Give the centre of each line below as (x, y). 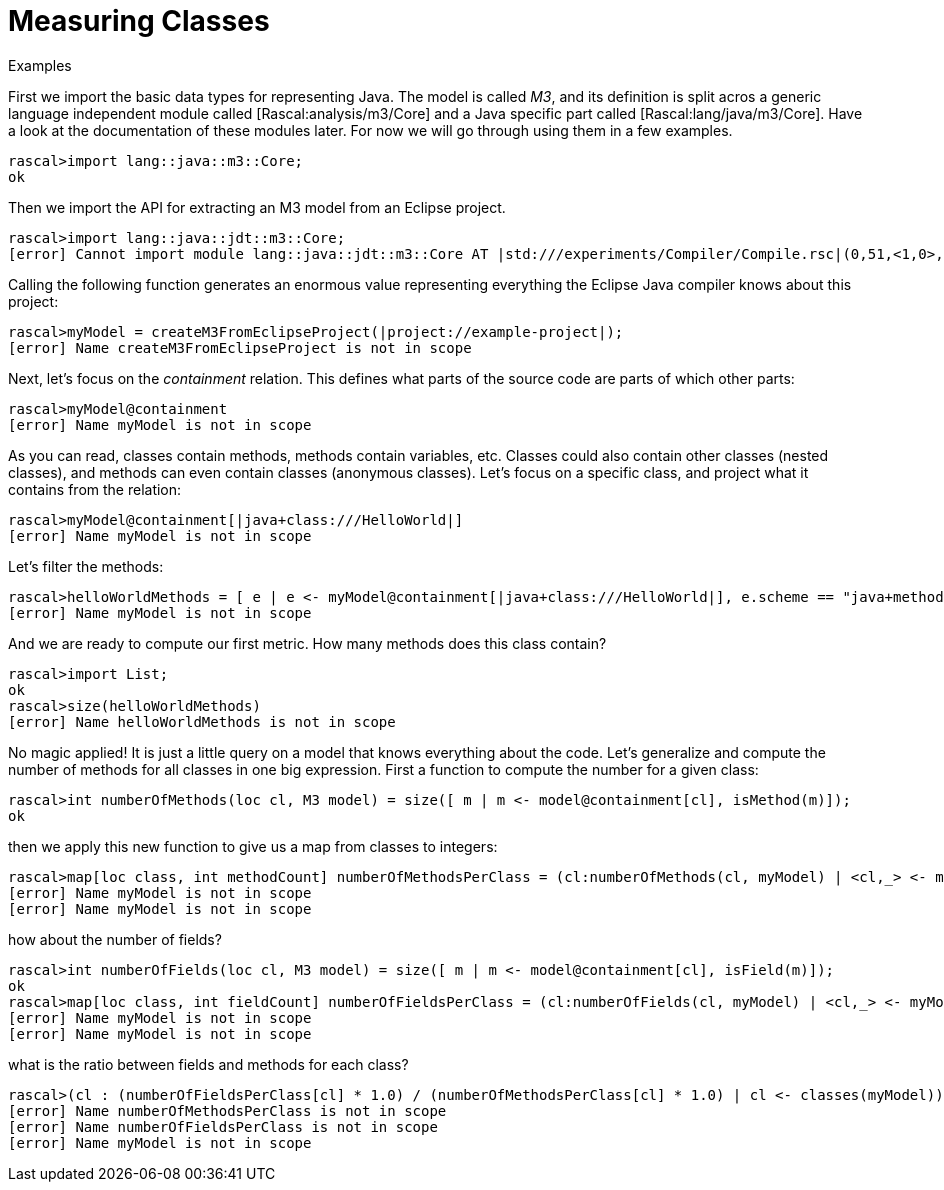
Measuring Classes (139, 21)
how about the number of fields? (115, 939)
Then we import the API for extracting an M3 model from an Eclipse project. (257, 207)
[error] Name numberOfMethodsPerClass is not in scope (227, 1110)
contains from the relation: (95, 489)
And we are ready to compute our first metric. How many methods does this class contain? (307, 643)
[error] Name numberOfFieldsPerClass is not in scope (223, 1126)
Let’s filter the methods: (86, 566)
